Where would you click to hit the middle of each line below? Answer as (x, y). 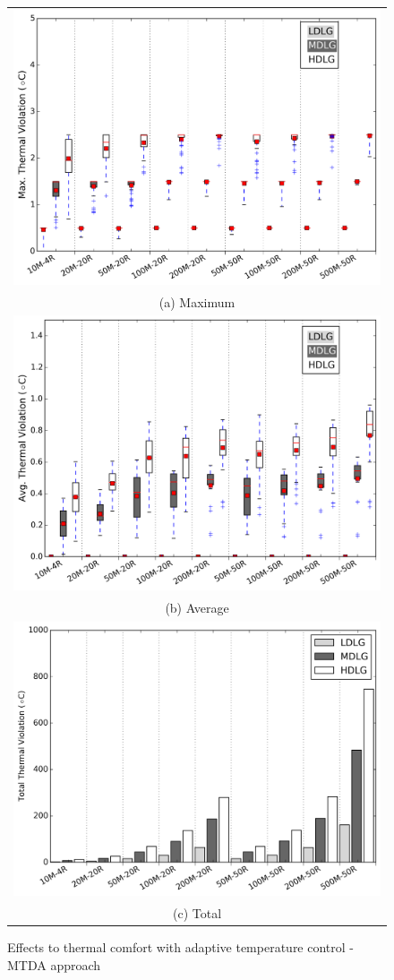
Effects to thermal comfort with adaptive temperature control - (181, 947)
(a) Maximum (197, 301)
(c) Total (197, 912)
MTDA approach (54, 964)
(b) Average (197, 607)
